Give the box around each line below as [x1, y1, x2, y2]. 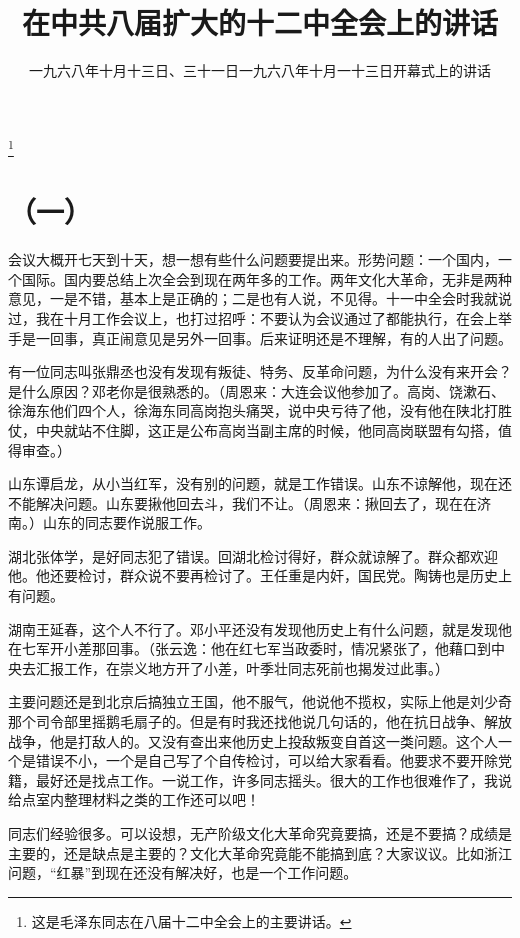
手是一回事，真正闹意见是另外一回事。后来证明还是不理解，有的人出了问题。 [8, 327, 512, 348]
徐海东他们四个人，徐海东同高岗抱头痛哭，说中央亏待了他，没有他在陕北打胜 [8, 400, 512, 421]
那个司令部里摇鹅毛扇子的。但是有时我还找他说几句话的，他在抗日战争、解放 [8, 711, 512, 732]
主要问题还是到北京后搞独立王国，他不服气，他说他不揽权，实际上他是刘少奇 [8, 691, 512, 712]
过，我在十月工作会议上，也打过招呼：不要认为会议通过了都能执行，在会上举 [8, 307, 512, 328]
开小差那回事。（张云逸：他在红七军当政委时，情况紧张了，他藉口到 [49, 638, 491, 659]
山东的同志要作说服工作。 [42, 512, 211, 533]
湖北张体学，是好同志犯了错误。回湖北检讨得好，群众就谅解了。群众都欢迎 [8, 545, 498, 566]
